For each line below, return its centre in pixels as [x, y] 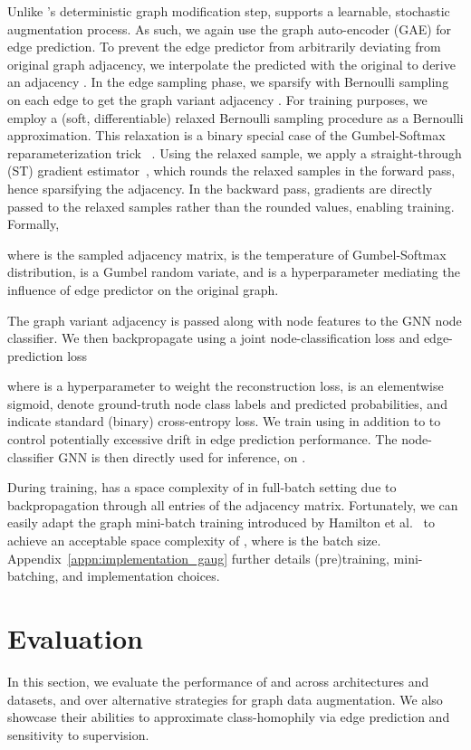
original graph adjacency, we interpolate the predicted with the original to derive [231, 64]
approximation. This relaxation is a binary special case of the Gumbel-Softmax [226, 135]
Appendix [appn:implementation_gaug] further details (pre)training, [198, 558]
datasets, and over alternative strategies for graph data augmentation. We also [225, 699]
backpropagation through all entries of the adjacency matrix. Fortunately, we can [233, 504]
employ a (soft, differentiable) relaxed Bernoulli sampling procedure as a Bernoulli [235, 117]
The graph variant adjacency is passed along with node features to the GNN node [235, 320]
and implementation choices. [141, 576]
